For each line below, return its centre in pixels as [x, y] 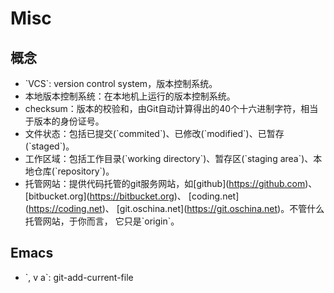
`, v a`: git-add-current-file [79, 277]
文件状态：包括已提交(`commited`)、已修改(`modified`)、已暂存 [154, 133]
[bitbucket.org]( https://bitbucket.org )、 [105, 196]
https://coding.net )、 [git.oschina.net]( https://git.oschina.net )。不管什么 [176, 208]
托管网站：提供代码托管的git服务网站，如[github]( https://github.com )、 [171, 183]
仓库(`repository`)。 [74, 171]
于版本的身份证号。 [64, 121]
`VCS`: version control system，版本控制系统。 [121, 83]
